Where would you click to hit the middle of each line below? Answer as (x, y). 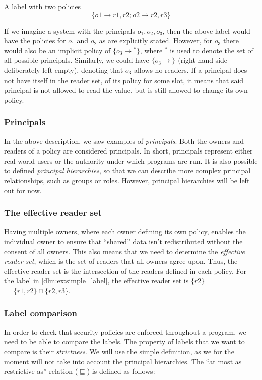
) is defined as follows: (121, 371)
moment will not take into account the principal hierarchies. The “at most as (123, 361)
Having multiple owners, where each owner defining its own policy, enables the (125, 231)
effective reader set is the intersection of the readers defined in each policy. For (125, 271)
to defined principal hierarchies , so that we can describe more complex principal (127, 170)
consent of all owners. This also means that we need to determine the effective (124, 251)
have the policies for (35, 41)
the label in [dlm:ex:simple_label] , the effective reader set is (96, 281)
